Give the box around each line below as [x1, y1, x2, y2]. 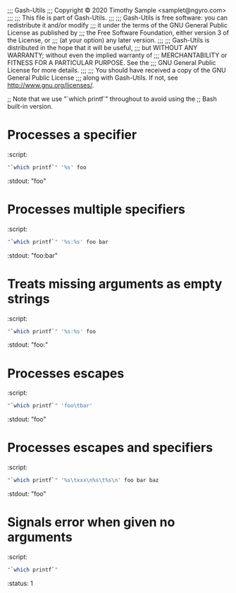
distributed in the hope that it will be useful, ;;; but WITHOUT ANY [7, 44, 198, 52]
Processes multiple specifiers [7, 201, 185, 217]
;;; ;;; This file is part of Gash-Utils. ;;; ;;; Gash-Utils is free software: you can [7, 13, 228, 22]
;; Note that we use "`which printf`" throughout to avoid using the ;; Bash [7, 95, 217, 103]
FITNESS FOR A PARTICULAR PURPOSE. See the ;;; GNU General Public [7, 59, 216, 66]
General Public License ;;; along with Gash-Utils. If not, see [7, 73, 178, 82]
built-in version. [7, 102, 53, 110]
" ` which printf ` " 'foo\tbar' [7, 402, 93, 409]
